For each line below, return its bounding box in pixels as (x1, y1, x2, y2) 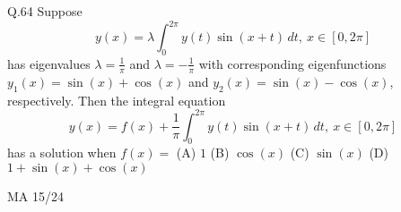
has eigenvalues (7, 54, 91, 72)
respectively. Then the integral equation (7, 90, 226, 109)
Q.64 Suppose (7, 2, 83, 20)
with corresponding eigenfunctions (198, 54, 387, 72)
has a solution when (7, 143, 117, 162)
